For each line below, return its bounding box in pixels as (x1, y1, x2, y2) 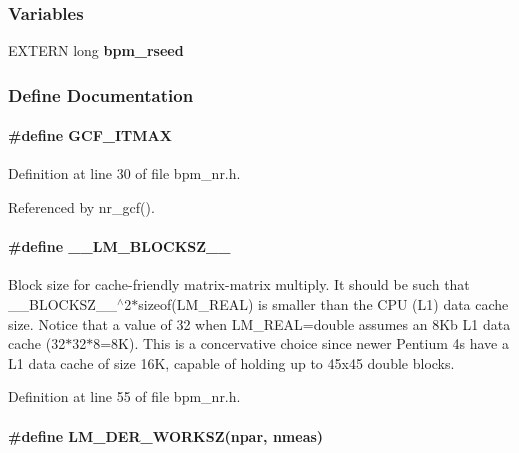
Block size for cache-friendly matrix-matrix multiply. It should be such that (8, 274, 470, 295)
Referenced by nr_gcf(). (8, 197, 155, 218)
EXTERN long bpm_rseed (8, 40, 184, 61)
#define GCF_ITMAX (8, 125, 172, 146)
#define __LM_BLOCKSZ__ (8, 236, 231, 257)
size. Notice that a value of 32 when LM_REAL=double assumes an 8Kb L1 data (8, 313, 511, 334)
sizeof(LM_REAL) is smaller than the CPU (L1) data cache (138, 294, 509, 315)
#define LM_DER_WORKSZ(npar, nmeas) (8, 425, 324, 446)
